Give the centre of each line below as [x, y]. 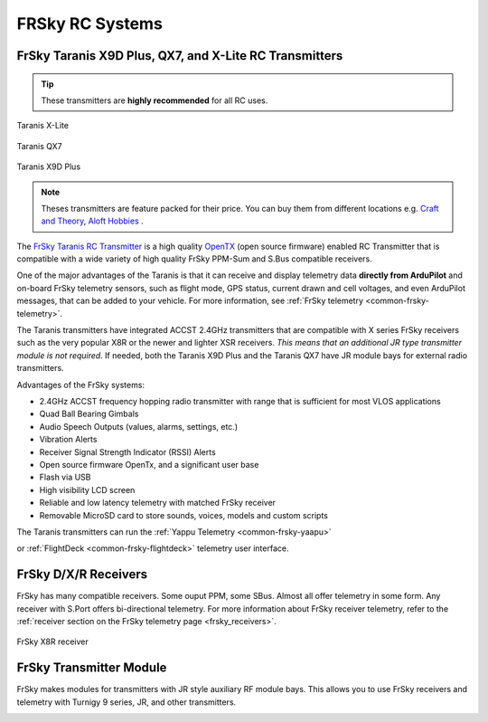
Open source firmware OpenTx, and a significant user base [149, 464]
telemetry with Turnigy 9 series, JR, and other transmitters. [127, 702]
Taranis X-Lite [43, 126]
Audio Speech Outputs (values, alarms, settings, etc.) [139, 426]
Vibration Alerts [68, 440]
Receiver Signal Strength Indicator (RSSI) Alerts [127, 451]
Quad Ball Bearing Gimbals [89, 414]
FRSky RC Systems [89, 24]
